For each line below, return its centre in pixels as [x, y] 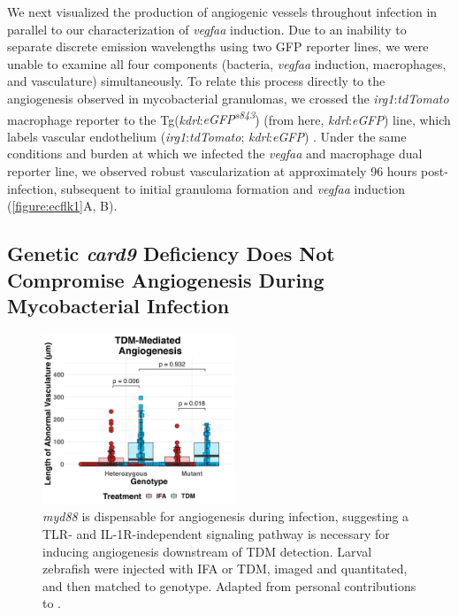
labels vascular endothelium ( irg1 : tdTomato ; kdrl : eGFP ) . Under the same [207, 136]
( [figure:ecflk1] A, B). [62, 206]
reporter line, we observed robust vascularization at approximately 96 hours [212, 171]
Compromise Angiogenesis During [166, 279]
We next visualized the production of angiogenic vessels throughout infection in [222, 12]
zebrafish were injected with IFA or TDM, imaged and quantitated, [225, 569]
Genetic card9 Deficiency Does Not [171, 254]
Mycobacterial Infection [118, 305]
